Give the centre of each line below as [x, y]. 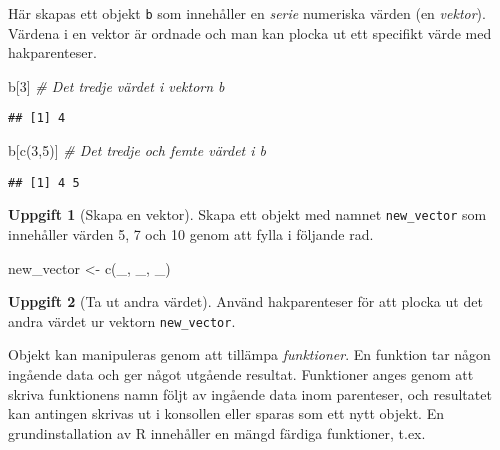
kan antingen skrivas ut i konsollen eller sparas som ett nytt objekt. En [226, 413]
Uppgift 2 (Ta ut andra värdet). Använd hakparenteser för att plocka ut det [245, 301]
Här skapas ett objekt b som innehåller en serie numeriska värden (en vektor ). [247, 13]
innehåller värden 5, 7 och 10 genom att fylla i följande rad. [191, 234]
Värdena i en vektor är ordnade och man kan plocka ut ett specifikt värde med [250, 32]
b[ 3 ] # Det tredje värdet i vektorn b [116, 85]
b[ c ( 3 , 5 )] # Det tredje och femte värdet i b [137, 150]
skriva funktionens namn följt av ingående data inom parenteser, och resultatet [250, 393]
